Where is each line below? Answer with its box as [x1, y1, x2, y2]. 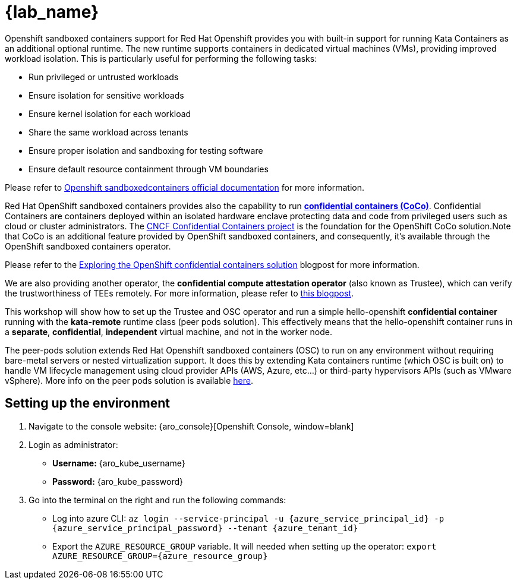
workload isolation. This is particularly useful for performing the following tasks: [5, 53, 317, 64]
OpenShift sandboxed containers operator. [5, 241, 171, 251]
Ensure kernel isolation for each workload [29, 108, 191, 119]
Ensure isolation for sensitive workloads [29, 90, 184, 100]
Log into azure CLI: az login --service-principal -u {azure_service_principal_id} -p [52, 513, 445, 523]
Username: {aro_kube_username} [52, 457, 185, 468]
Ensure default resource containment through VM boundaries [29, 163, 269, 174]
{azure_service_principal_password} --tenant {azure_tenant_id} [52, 523, 358, 533]
